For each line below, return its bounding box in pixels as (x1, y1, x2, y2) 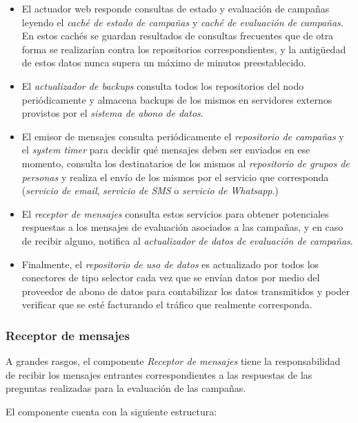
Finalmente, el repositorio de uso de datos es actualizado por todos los (21, 256, 319, 271)
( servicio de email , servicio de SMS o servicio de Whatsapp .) (21, 183, 279, 198)
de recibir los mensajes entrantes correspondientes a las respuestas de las (6, 367, 312, 382)
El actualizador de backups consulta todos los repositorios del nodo (21, 78, 304, 93)
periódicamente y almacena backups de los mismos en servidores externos (21, 92, 332, 106)
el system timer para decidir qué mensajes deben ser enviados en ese (21, 142, 310, 157)
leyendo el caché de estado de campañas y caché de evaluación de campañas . (21, 15, 344, 29)
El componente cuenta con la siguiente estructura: (6, 404, 217, 418)
